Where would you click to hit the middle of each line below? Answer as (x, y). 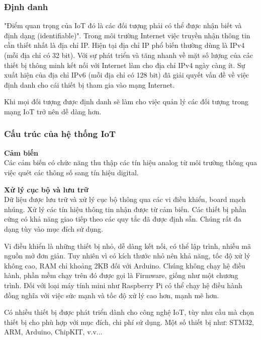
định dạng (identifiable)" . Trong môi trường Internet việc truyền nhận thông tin (127, 35)
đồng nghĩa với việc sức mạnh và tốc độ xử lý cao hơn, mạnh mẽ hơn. (112, 295)
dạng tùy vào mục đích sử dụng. (54, 228)
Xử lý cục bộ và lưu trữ (46, 189)
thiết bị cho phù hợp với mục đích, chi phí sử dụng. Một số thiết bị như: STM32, (129, 322)
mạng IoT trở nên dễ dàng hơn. (53, 111)
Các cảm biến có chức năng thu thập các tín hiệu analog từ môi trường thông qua (130, 162)
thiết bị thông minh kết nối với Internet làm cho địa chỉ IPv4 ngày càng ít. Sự (125, 65)
